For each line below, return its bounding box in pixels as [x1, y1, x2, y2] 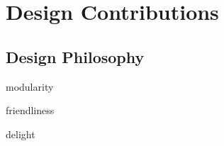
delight [6, 126, 35, 141]
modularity [6, 79, 54, 94]
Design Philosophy [6, 45, 145, 67]
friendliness [6, 103, 55, 118]
